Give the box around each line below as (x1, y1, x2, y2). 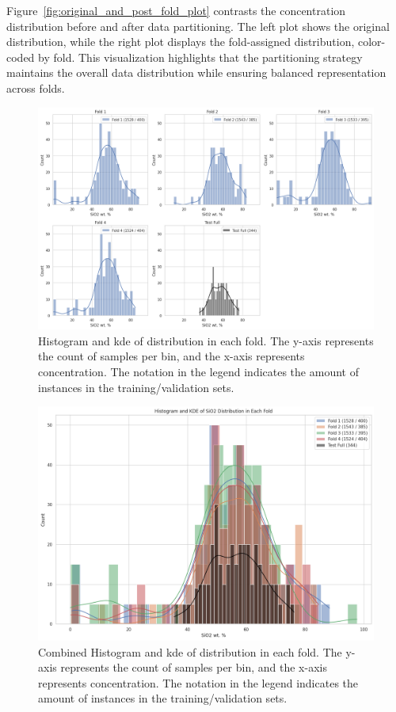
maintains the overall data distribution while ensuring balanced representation (6, 64, 386, 81)
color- (357, 33, 386, 50)
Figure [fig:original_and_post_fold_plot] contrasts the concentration (6, 2, 346, 18)
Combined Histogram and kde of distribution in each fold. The (38, 643, 342, 660)
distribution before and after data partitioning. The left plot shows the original (6, 17, 390, 34)
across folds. (6, 79, 65, 96)
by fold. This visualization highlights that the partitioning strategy (38, 48, 363, 65)
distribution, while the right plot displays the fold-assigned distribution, (6, 33, 355, 50)
